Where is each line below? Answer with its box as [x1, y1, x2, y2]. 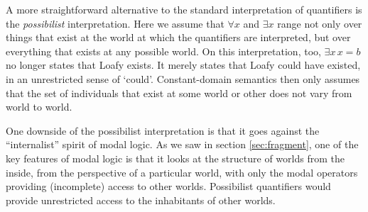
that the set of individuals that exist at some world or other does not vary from [6, 85, 352, 100]
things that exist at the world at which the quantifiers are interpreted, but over [6, 30, 351, 45]
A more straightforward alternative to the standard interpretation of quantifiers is [6, 2, 362, 16]
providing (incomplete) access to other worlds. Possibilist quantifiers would [6, 179, 331, 194]
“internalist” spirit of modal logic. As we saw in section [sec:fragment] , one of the [6, 137, 359, 152]
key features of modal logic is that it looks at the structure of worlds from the [6, 150, 345, 165]
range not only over [277, 16, 362, 30]
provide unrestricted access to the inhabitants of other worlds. [6, 192, 276, 207]
